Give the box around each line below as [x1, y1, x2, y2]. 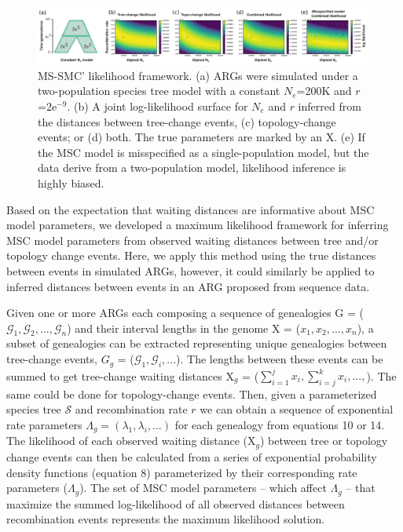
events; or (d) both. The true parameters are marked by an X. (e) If [38, 129, 365, 145]
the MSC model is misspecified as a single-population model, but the [38, 144, 369, 160]
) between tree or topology [260, 432, 388, 449]
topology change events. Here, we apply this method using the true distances [6, 247, 376, 264]
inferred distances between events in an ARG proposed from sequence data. [6, 278, 370, 294]
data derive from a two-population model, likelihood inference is [38, 159, 346, 176]
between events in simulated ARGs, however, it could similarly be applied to [6, 262, 375, 279]
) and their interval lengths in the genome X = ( [67, 319, 301, 336]
